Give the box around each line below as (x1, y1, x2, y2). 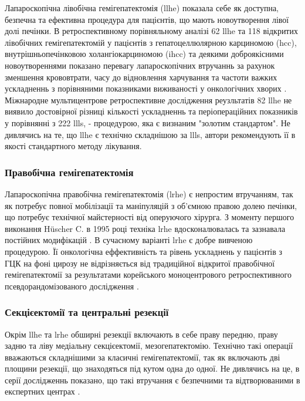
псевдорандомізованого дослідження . (5, 279, 139, 292)
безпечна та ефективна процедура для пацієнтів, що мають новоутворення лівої (5, 13, 289, 25)
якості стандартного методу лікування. (5, 140, 142, 152)
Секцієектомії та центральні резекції (5, 305, 169, 319)
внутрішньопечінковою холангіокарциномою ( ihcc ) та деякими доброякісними (5, 48, 284, 60)
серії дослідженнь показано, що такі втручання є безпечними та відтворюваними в (5, 373, 300, 386)
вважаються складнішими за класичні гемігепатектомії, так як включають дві (5, 351, 280, 363)
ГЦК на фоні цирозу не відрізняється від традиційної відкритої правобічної (5, 257, 275, 269)
